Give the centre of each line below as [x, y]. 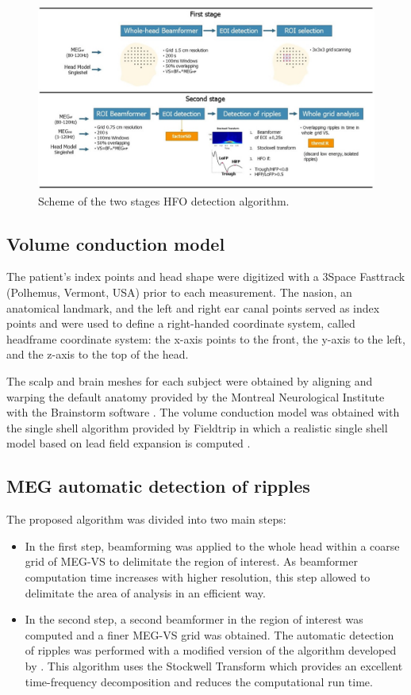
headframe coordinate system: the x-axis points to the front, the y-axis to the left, [206, 338]
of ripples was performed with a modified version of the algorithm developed [211, 650]
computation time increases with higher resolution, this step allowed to [198, 576]
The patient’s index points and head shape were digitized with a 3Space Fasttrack [206, 276]
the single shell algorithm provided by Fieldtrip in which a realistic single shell [197, 427]
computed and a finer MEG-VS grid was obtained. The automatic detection [209, 634]
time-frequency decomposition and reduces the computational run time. [199, 681]
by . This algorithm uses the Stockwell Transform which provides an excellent [214, 665]
